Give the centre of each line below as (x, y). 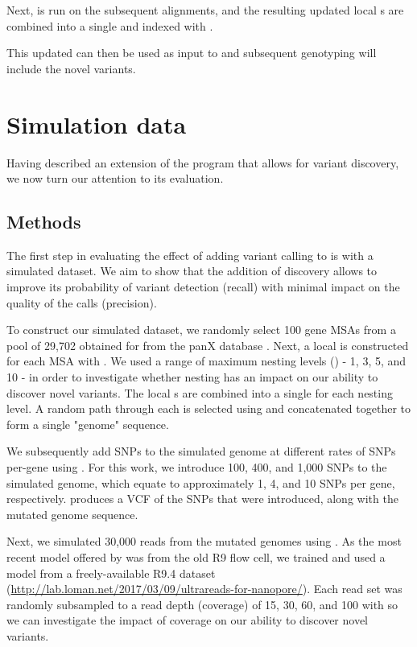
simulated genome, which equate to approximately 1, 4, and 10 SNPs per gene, (201, 482)
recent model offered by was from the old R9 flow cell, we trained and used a (196, 556)
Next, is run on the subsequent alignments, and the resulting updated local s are (205, 10)
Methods (44, 222)
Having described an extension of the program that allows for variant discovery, (203, 162)
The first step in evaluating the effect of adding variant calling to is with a (190, 255)
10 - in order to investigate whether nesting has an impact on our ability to (192, 377)
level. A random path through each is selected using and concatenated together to (208, 408)
